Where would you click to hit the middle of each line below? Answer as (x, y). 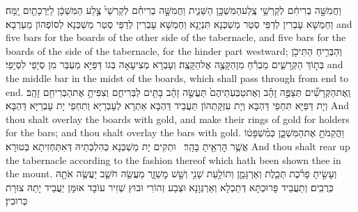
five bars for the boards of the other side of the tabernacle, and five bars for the (176, 37)
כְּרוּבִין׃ (17, 201)
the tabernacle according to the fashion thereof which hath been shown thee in (173, 160)
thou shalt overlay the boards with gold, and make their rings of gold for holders (178, 119)
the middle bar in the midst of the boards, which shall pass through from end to (177, 78)
